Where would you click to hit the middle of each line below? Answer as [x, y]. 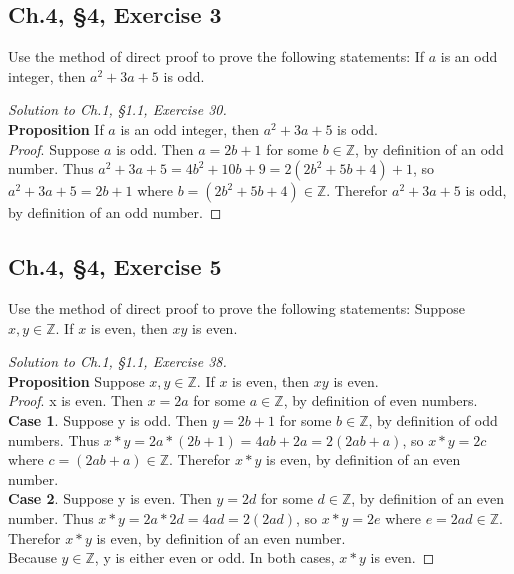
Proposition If [56, 128]
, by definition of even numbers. [380, 400]
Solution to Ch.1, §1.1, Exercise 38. [117, 361]
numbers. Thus [54, 439]
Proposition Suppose [76, 380]
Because [32, 557]
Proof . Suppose [54, 148]
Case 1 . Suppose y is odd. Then [108, 419]
